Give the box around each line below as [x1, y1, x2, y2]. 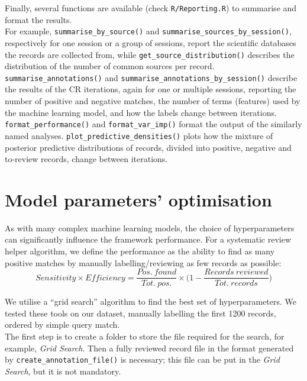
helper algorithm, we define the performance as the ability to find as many [5, 245, 275, 257]
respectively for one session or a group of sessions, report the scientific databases [5, 36, 296, 49]
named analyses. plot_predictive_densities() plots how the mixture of [5, 129, 273, 141]
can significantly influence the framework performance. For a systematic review [5, 233, 292, 246]
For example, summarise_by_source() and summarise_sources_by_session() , [5, 25, 292, 37]
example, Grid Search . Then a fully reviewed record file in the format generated [5, 341, 294, 354]
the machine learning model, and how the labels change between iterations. [5, 106, 277, 118]
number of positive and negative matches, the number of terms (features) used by [5, 95, 300, 106]
